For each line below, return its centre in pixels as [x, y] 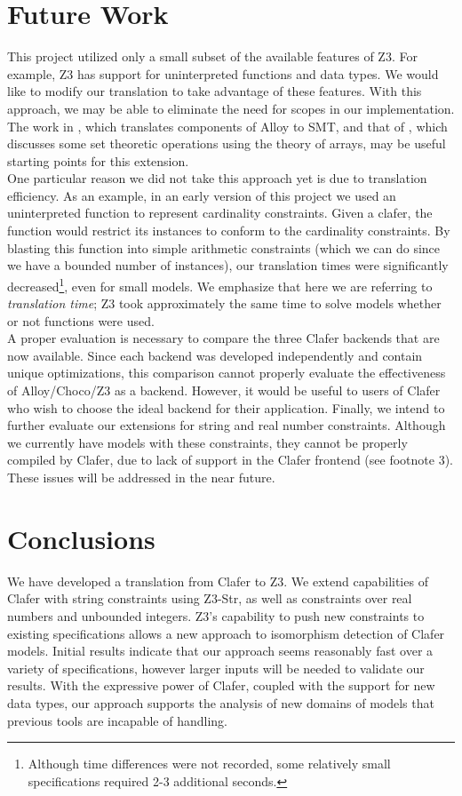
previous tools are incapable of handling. [117, 720]
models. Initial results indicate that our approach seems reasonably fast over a [220, 651]
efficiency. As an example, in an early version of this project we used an [202, 195]
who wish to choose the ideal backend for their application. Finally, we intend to [226, 407]
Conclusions [81, 538]
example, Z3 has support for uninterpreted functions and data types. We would [223, 73]
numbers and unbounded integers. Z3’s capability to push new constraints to [216, 615]
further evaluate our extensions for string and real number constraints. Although [227, 425]
